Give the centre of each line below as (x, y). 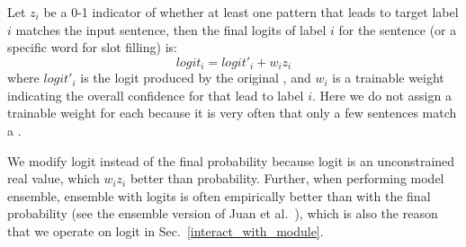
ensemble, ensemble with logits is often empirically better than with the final (219, 195)
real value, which (54, 178)
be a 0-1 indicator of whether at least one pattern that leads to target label (251, 12)
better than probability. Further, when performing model (287, 178)
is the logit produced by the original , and (196, 78)
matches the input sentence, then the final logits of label (171, 29)
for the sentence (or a (398, 29)
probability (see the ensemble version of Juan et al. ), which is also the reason (223, 213)
